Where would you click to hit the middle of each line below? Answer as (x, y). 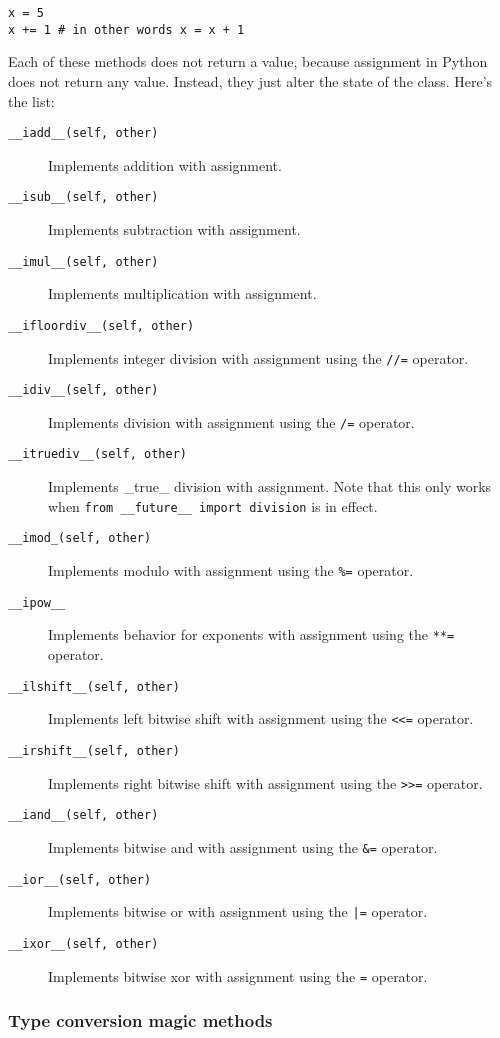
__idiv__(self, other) (83, 390)
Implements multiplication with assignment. (182, 293)
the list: (31, 100)
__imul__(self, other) (83, 261)
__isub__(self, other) (83, 197)
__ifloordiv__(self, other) (101, 325)
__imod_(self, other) (80, 538)
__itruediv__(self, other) (97, 454)
